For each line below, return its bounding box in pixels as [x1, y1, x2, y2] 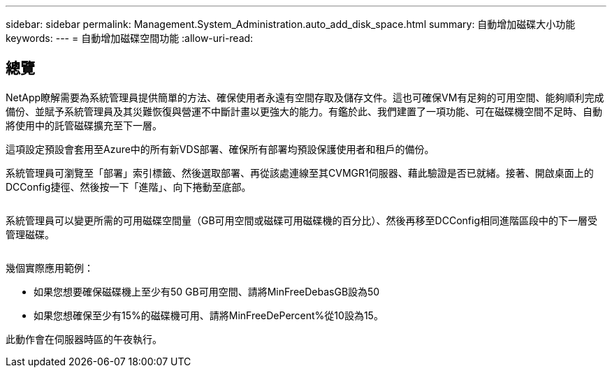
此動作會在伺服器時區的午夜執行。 [6, 332, 162, 345]
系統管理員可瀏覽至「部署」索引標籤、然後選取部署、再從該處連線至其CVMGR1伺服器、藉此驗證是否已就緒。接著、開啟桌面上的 [6, 166, 594, 179]
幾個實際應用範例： [6, 261, 94, 274]
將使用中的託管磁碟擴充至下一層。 [6, 119, 162, 131]
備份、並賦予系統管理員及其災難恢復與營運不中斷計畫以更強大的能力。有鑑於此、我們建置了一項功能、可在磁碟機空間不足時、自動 [6, 105, 602, 117]
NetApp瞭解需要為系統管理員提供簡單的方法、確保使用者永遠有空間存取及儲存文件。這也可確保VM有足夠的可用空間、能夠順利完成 [6, 91, 604, 103]
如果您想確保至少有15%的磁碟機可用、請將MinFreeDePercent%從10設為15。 [34, 309, 384, 321]
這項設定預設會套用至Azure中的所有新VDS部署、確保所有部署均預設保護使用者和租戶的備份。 [6, 142, 435, 155]
